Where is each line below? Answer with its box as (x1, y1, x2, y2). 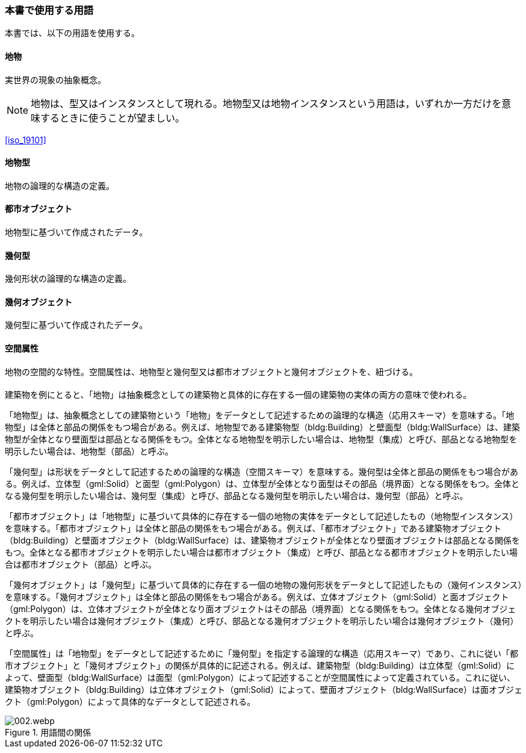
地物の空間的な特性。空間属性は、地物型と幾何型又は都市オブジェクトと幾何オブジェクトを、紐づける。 (5, 366, 418, 377)
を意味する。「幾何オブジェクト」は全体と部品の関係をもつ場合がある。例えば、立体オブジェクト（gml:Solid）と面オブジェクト (5, 592, 509, 603)
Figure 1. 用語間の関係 (5, 727, 91, 738)
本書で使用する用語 (5, 4, 94, 16)
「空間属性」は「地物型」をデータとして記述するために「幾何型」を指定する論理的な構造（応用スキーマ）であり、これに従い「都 (5, 648, 518, 659)
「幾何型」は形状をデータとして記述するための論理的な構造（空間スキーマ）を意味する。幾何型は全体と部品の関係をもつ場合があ (5, 466, 519, 477)
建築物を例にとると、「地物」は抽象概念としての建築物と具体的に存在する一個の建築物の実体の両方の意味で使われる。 (5, 389, 472, 400)
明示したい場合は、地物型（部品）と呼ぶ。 (5, 446, 173, 457)
